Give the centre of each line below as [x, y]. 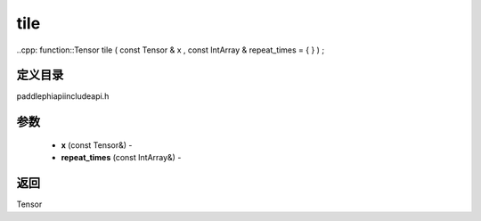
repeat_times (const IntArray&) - [121, 158]
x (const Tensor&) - [97, 145]
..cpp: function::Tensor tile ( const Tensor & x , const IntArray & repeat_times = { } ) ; [171, 50]
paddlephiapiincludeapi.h [63, 96]
